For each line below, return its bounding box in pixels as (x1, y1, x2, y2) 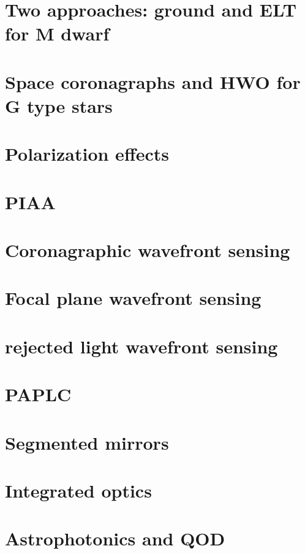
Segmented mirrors (5, 429, 169, 455)
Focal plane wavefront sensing (5, 285, 262, 310)
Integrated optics (5, 477, 152, 502)
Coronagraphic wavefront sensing (5, 237, 290, 263)
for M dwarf (5, 21, 110, 46)
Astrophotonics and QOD (5, 526, 225, 551)
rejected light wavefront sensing (5, 333, 278, 358)
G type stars (5, 93, 113, 118)
